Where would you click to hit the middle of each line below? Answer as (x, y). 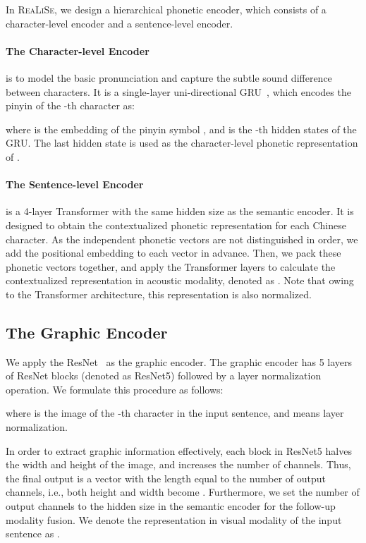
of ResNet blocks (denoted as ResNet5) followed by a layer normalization (164, 376)
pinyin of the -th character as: (70, 105)
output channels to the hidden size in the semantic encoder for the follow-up (171, 506)
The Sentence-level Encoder (75, 184)
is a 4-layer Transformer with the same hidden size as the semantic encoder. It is (180, 211)
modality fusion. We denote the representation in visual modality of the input (174, 519)
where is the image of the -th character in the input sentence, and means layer (175, 413)
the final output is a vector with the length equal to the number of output (166, 478)
